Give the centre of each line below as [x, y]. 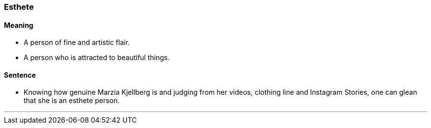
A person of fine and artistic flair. [77, 43]
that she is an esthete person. [72, 101]
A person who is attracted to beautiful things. [97, 58]
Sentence [20, 75]
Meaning [19, 25]
